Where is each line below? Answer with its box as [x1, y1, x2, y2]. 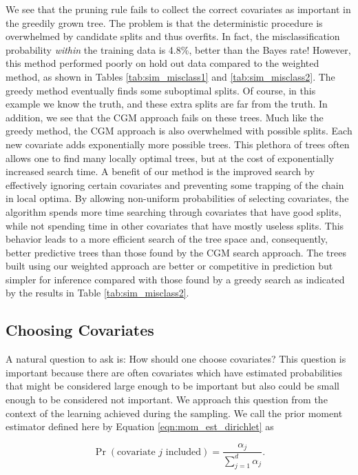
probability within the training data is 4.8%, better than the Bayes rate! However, [6, 42, 351, 57]
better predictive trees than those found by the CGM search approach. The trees [6, 245, 346, 259]
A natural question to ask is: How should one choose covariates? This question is [6, 352, 346, 366]
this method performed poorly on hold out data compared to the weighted [6, 56, 319, 70]
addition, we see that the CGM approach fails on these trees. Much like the [6, 110, 324, 124]
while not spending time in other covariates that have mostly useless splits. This [6, 218, 344, 232]
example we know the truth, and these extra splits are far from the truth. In [6, 97, 328, 111]
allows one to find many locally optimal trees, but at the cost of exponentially [6, 150, 335, 165]
